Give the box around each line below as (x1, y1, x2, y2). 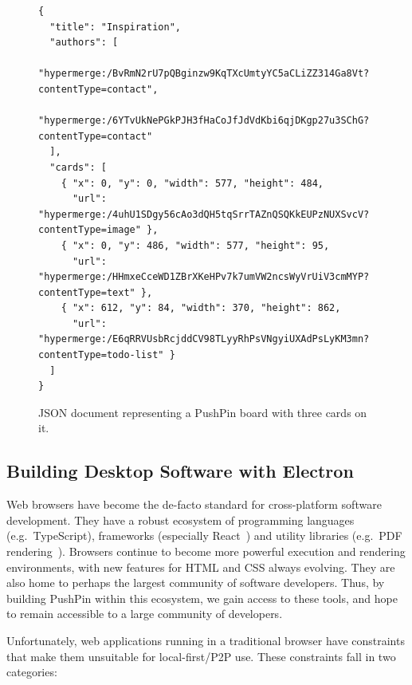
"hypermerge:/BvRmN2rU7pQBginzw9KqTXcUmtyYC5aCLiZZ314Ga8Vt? (38, 68, 370, 80)
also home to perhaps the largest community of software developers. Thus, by (6, 574, 385, 591)
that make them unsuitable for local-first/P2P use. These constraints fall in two (6, 648, 396, 664)
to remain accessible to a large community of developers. (6, 605, 283, 622)
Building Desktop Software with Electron (6, 459, 354, 483)
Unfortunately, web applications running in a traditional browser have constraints (6, 632, 405, 648)
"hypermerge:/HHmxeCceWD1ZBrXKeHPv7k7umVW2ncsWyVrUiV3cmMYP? (38, 271, 370, 283)
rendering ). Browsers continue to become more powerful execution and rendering (6, 543, 406, 560)
